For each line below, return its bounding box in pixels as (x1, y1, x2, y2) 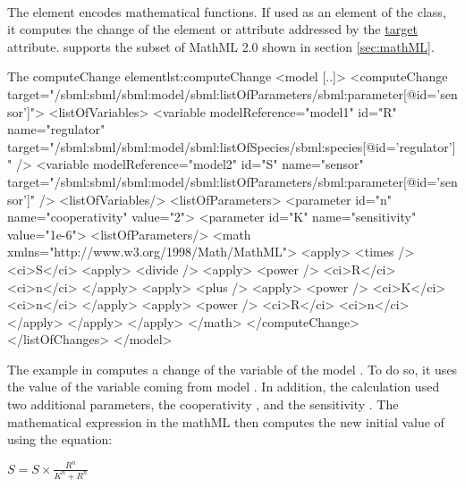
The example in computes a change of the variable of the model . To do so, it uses (7, 359, 458, 378)
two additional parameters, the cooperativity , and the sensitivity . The (7, 395, 399, 414)
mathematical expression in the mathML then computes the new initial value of (7, 412, 444, 431)
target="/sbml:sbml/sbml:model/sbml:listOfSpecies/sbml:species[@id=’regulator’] (7, 137, 456, 156)
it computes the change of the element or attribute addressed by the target (7, 20, 418, 38)
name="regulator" (7, 120, 106, 139)
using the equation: (7, 430, 113, 449)
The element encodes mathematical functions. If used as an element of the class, (7, 2, 446, 21)
